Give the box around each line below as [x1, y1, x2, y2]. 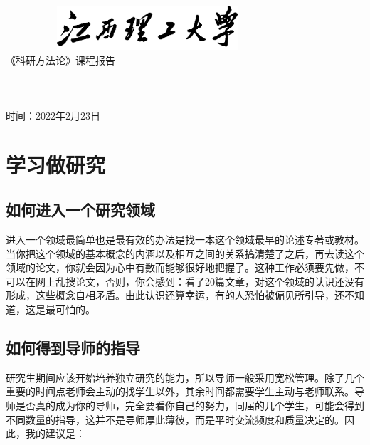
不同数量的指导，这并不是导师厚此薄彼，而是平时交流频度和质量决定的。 [6, 412, 344, 426]
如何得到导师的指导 [6, 337, 140, 359]
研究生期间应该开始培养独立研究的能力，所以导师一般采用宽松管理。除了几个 [6, 370, 364, 384]
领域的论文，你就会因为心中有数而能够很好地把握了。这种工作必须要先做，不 [6, 260, 364, 275]
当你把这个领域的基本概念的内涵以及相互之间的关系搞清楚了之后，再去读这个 [6, 246, 364, 261]
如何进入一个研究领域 [6, 199, 155, 221]
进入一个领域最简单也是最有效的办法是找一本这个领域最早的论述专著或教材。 [6, 232, 364, 247]
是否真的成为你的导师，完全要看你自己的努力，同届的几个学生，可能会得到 [15, 398, 364, 413]
